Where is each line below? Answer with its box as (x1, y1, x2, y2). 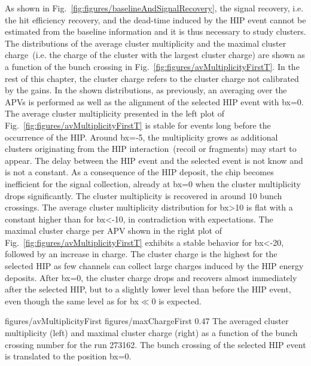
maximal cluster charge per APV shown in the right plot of (5, 224, 222, 237)
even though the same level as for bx (5, 294, 139, 307)
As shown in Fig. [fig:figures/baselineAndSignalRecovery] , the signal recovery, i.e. (5, 2, 304, 14)
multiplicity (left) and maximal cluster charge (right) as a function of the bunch (5, 327, 298, 339)
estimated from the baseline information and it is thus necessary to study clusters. (5, 25, 306, 38)
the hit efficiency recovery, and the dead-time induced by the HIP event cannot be (5, 13, 306, 26)
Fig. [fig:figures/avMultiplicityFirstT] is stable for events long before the (5, 118, 271, 131)
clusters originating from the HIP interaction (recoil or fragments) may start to (5, 142, 297, 155)
